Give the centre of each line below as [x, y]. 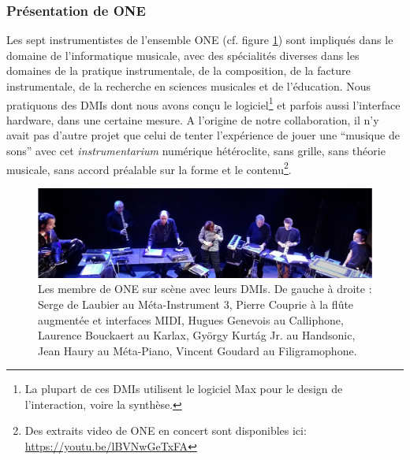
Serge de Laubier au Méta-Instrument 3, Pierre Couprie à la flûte [196, 304]
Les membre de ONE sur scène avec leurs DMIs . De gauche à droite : [205, 289]
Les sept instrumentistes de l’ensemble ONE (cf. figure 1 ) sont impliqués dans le [200, 40]
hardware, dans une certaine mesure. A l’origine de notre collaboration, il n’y [193, 119]
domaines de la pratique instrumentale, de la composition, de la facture [179, 70]
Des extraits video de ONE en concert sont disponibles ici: [166, 430]
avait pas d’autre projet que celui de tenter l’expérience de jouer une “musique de [203, 135]
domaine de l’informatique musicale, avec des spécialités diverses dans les [183, 55]
